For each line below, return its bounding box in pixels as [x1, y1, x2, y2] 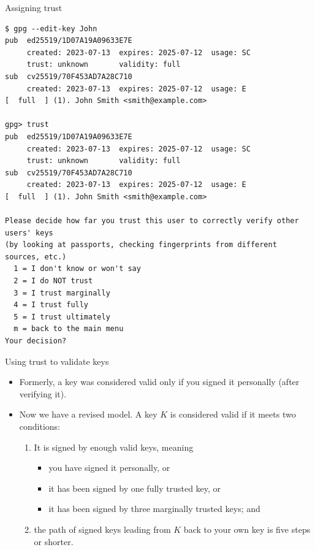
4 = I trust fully [13, 300, 89, 310]
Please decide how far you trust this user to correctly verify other [5, 216, 299, 226]
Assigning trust [5, 1, 63, 13]
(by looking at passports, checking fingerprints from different [5, 240, 277, 250]
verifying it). [19, 387, 67, 400]
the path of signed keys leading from [34, 522, 171, 535]
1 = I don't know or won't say [13, 264, 141, 273]
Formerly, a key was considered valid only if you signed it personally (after [19, 375, 300, 388]
